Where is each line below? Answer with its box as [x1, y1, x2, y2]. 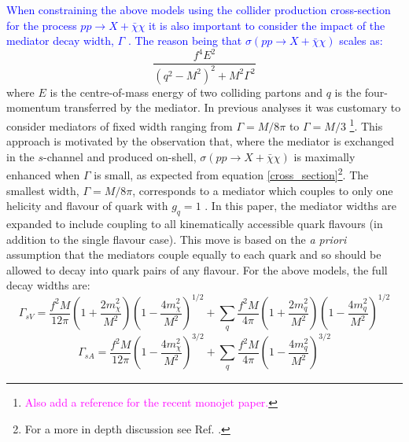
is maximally [293, 148, 356, 164]
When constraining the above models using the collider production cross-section [6, 2, 391, 17]
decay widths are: [6, 277, 90, 293]
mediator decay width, [6, 32, 114, 49]
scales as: [339, 32, 383, 49]
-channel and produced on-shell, [43, 148, 197, 164]
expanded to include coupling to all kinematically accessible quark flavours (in [6, 215, 383, 231]
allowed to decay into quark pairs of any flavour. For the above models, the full [6, 261, 388, 278]
